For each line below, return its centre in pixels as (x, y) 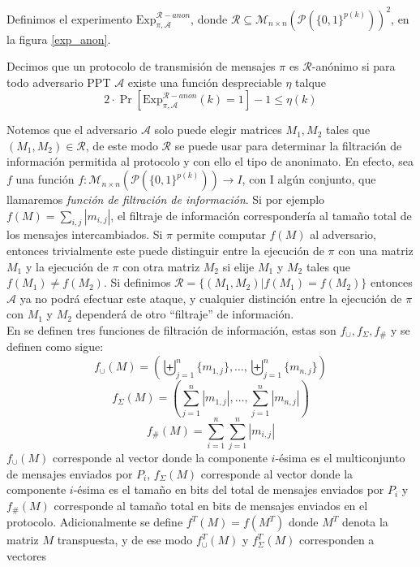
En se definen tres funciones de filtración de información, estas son (171, 330)
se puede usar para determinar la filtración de (288, 145)
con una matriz (376, 251)
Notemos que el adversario (72, 130)
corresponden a (337, 540)
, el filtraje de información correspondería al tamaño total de (261, 215)
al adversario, (343, 234)
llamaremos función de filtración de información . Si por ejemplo (166, 199)
